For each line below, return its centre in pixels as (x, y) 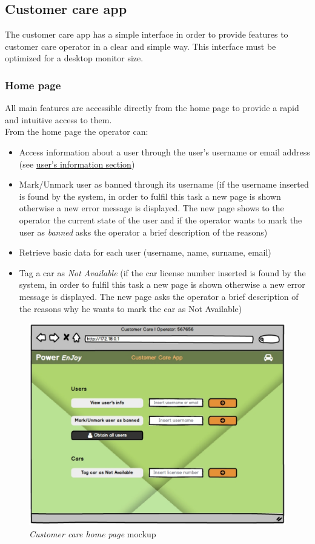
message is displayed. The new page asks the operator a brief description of (159, 296)
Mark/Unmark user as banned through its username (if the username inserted (164, 184)
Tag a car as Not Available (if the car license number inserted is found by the (162, 272)
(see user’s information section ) (77, 164)
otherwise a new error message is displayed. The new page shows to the (151, 208)
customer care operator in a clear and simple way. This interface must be (141, 46)
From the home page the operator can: (77, 131)
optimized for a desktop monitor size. (74, 58)
